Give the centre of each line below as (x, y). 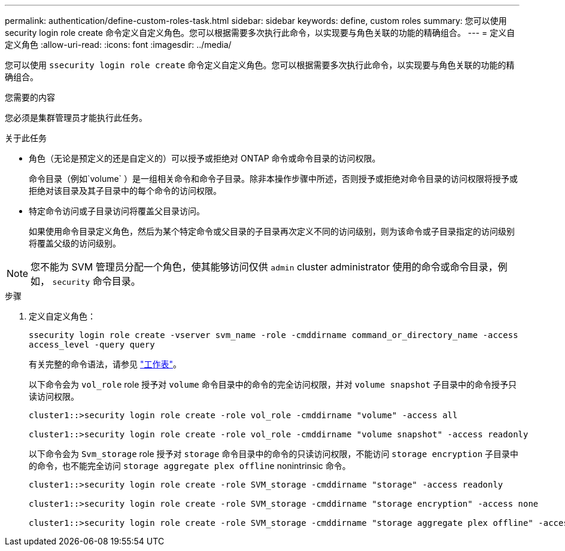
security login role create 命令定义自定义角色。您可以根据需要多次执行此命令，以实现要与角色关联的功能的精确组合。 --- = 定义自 (260, 33)
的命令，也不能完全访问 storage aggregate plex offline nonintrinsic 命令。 (190, 466)
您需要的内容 (30, 97)
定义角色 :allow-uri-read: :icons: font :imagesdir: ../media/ (118, 45)
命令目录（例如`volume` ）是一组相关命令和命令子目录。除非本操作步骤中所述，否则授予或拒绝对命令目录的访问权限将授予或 (274, 179)
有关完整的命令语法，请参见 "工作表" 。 (105, 364)
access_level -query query (92, 345)
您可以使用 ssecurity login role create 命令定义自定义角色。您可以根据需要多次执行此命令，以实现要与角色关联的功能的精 (260, 65)
